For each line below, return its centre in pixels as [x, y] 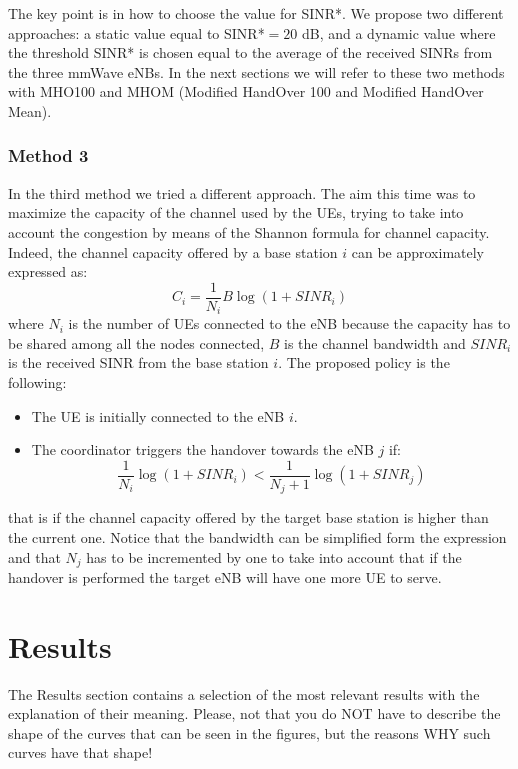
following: [37, 382]
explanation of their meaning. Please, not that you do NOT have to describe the [254, 713]
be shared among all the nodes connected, [136, 342]
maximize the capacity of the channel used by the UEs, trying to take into [236, 212]
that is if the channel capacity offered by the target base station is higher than [248, 517]
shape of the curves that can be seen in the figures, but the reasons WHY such [249, 732]
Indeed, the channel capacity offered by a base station [173, 251]
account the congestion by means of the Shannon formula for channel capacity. [249, 231]
